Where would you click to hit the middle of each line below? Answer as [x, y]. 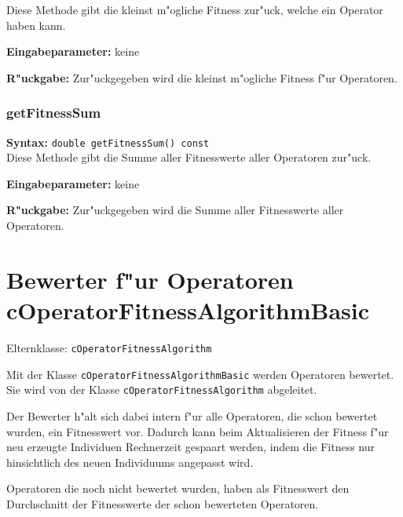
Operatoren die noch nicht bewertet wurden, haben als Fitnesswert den [178, 488]
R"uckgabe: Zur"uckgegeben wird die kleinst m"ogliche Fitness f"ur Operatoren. [202, 77]
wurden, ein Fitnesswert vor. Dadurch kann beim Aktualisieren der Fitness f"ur [198, 431]
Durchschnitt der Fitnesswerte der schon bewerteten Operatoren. [163, 503]
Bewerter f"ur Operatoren [150, 279]
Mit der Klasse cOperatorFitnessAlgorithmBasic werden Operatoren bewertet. [200, 374]
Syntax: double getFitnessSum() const [108, 142]
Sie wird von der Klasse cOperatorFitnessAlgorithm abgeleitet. [162, 390]
